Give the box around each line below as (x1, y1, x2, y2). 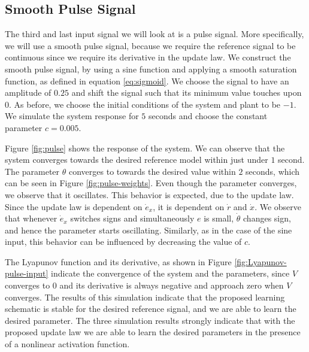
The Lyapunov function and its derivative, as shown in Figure (5, 255, 232, 268)
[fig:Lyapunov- (234, 255, 287, 268)
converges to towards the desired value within (68, 165, 236, 177)
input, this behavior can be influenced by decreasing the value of (5, 235, 242, 248)
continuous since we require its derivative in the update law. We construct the (5, 51, 291, 63)
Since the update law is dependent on (5, 200, 143, 213)
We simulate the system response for (5, 110, 139, 122)
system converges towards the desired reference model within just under (5, 153, 268, 166)
